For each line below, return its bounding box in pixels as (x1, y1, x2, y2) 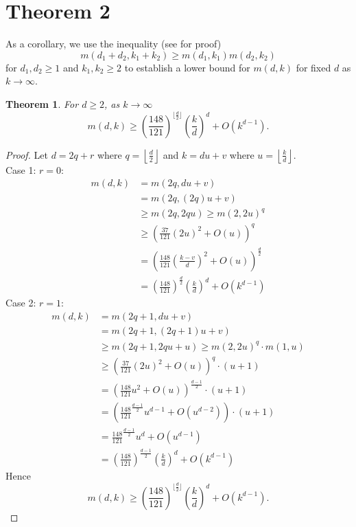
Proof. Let (5, 147, 48, 161)
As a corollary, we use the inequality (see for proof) (5, 36, 222, 51)
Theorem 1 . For (5, 96, 79, 111)
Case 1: (5, 162, 36, 177)
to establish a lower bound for (124, 60, 250, 74)
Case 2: (5, 295, 36, 310)
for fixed (296, 60, 331, 74)
